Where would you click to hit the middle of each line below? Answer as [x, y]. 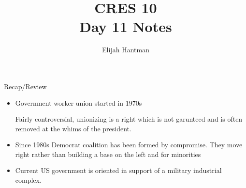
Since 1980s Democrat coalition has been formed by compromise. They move [129, 145]
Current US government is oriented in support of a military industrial [118, 170]
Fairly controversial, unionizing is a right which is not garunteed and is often [129, 119]
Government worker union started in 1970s [79, 102]
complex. [28, 180]
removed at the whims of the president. [73, 128]
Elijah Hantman [126, 50]
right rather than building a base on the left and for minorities [108, 154]
